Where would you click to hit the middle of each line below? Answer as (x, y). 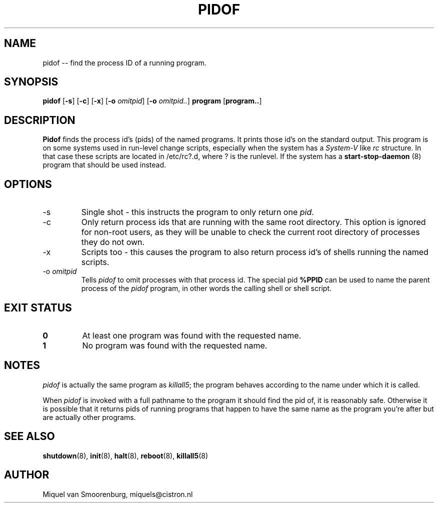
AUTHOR (27, 475)
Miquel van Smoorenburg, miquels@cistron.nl (118, 494)
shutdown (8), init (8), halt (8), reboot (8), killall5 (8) (125, 455)
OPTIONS (28, 184)
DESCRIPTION (40, 120)
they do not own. (113, 242)
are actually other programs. (89, 417)
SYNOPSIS (31, 82)
